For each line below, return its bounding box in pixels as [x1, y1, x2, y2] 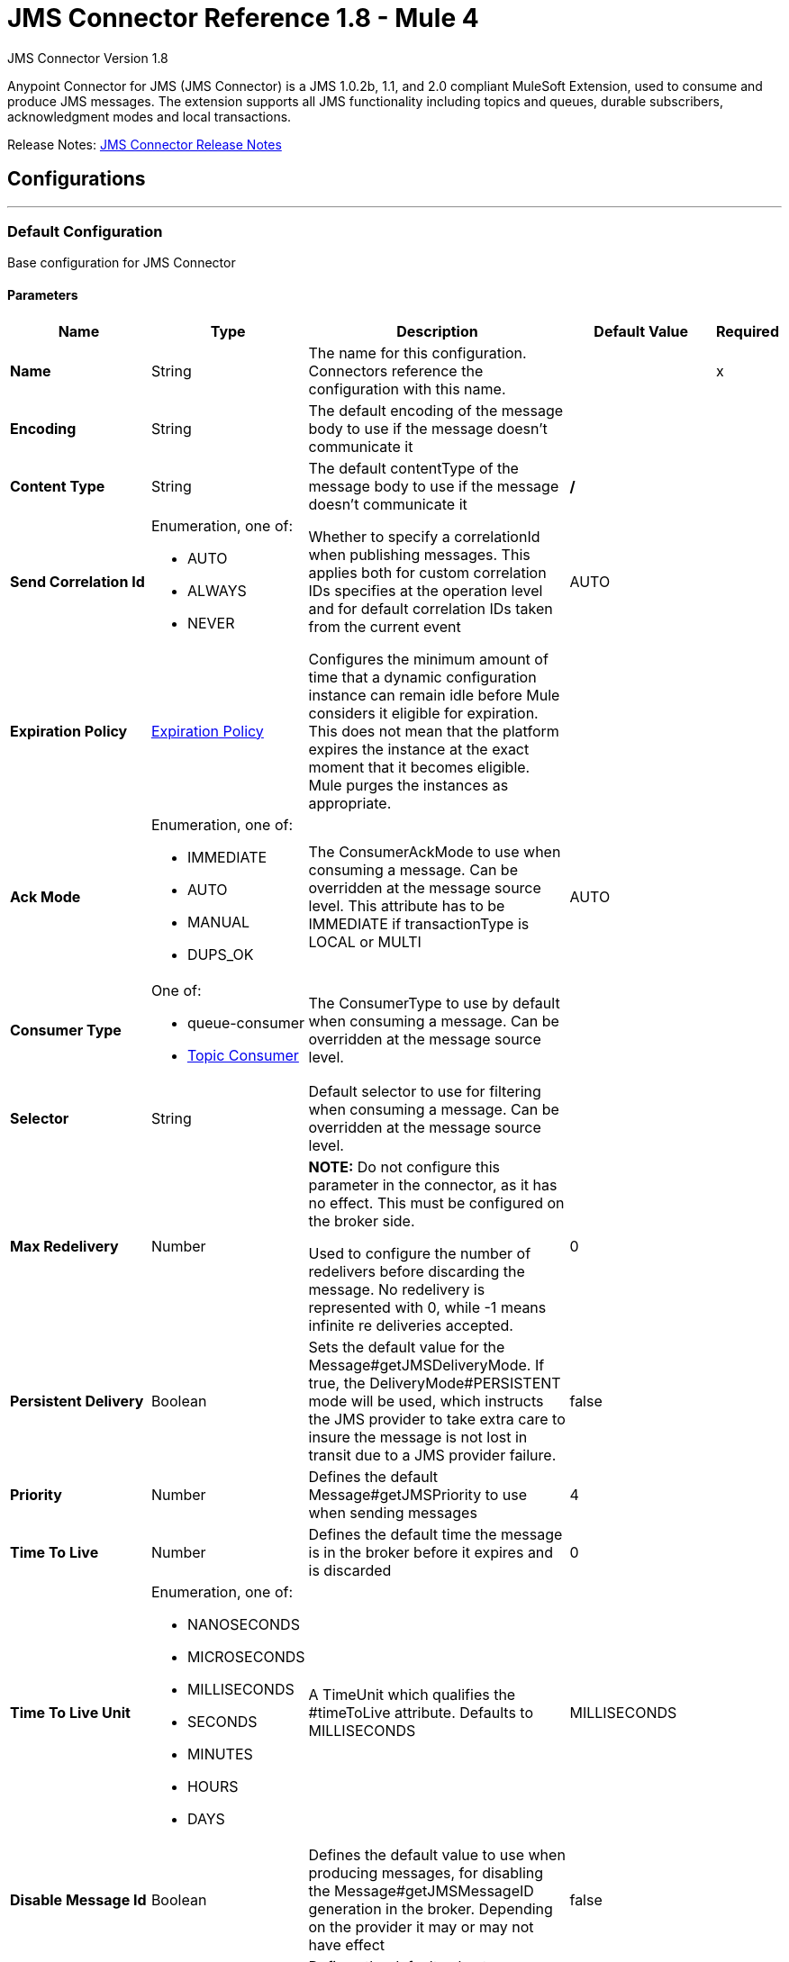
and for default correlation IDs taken [308, 599, 553, 618]
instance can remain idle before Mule [308, 685, 560, 704]
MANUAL [186, 912, 250, 931]
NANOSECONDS [186, 1614, 300, 1633]
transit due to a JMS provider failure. [308, 1445, 557, 1464]
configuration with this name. [308, 379, 506, 398]
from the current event [308, 617, 461, 636]
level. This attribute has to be [308, 896, 505, 915]
